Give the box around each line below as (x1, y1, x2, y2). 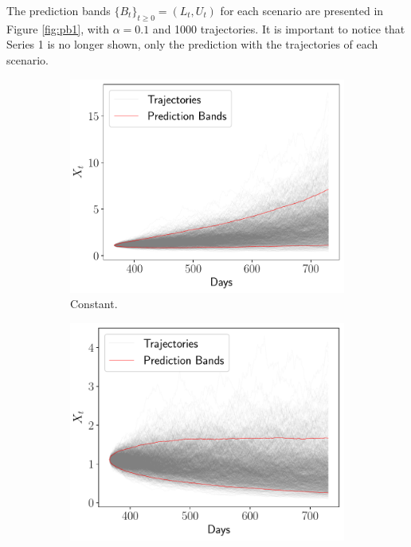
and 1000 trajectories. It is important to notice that (152, 20, 405, 37)
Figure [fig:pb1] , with (6, 20, 110, 37)
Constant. (70, 295, 118, 312)
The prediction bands (6, 2, 111, 18)
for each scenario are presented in (220, 2, 384, 18)
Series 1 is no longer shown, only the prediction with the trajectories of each (6, 36, 378, 53)
